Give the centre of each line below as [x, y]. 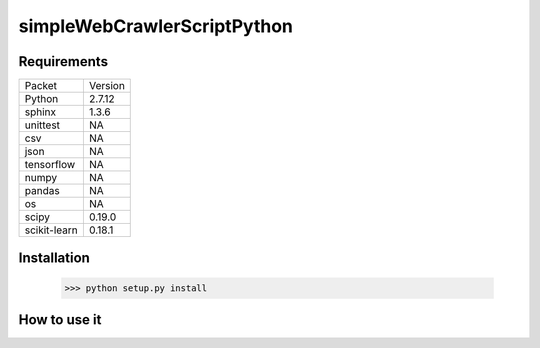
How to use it [60, 320]
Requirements [63, 61]
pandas [42, 191]
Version [106, 86]
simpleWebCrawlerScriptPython [156, 26]
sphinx [40, 112]
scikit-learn [51, 230]
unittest [42, 125]
